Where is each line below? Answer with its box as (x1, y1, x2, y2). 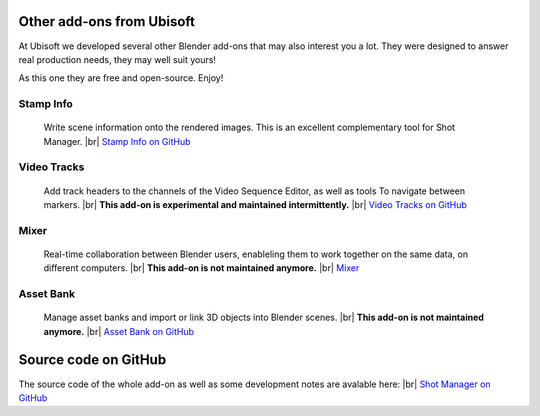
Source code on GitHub (18, 351, 167, 369)
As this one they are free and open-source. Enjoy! (18, 72, 224, 84)
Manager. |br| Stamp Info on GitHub (43, 135, 191, 147)
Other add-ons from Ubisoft (18, 13, 195, 30)
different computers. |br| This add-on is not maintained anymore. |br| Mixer (43, 262, 360, 274)
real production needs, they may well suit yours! (18, 53, 217, 65)
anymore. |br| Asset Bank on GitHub (43, 325, 195, 337)
